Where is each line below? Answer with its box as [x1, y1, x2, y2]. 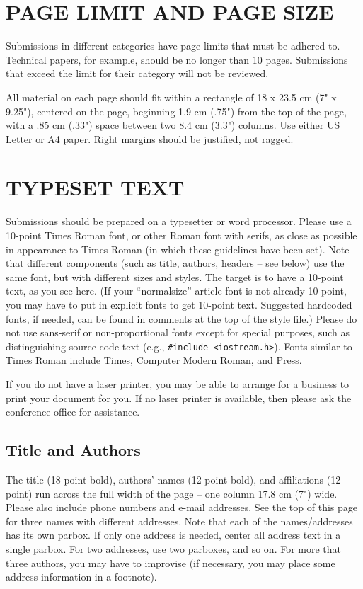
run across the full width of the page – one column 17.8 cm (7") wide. [35, 486, 338, 501]
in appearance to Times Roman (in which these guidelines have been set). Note [6, 241, 350, 256]
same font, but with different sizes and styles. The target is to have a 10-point [6, 269, 344, 284]
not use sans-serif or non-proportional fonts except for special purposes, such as [6, 325, 350, 340]
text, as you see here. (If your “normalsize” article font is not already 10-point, [6, 283, 347, 298]
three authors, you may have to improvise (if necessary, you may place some [6, 555, 335, 570]
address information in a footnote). [6, 569, 157, 584]
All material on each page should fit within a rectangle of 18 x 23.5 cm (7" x [6, 89, 337, 104]
